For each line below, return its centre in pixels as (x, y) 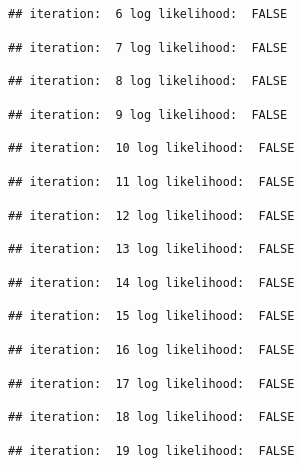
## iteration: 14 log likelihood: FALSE (151, 282)
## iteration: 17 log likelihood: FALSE (151, 383)
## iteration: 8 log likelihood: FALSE (148, 81)
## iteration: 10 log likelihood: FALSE (151, 148)
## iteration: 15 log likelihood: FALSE (151, 316)
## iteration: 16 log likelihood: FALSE (151, 349)
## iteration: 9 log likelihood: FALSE (148, 114)
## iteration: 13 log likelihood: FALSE (151, 249)
